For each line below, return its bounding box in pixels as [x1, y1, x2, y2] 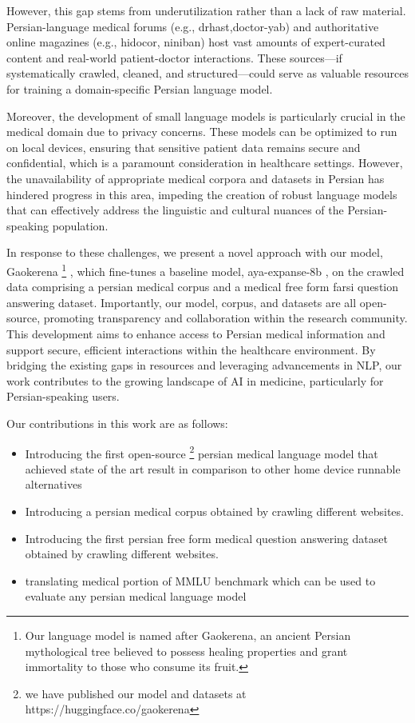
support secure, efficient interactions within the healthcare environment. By [6, 341, 376, 358]
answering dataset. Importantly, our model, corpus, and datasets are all [6, 294, 357, 310]
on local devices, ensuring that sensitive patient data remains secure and [6, 138, 361, 155]
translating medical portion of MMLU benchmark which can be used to [25, 572, 376, 589]
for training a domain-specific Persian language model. [6, 80, 273, 97]
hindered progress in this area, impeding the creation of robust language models [6, 186, 397, 202]
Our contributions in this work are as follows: [6, 414, 228, 431]
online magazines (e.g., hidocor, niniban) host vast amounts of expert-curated [6, 34, 385, 50]
